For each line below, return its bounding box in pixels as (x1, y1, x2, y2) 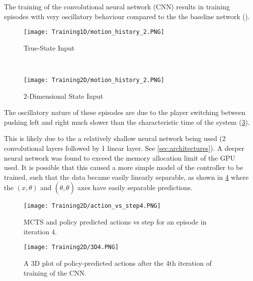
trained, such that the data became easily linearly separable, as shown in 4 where (4, 171, 249, 182)
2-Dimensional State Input (24, 90, 104, 101)
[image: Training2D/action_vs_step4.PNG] (24, 202, 161, 210)
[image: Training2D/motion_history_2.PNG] (24, 77, 165, 84)
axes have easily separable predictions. (77, 182, 193, 193)
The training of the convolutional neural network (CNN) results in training (4, 1, 230, 11)
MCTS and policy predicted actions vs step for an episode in (24, 217, 207, 227)
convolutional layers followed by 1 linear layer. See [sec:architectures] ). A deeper (4, 143, 245, 153)
